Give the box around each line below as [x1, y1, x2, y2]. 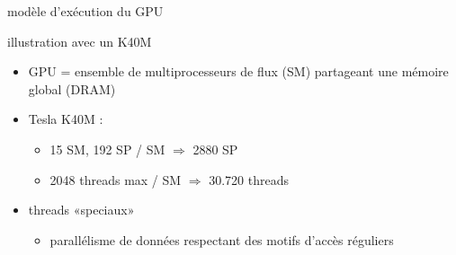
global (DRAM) [28, 79, 116, 98]
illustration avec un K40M [7, 31, 152, 50]
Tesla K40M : [28, 110, 103, 128]
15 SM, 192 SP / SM [49, 139, 165, 158]
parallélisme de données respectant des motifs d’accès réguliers [49, 230, 394, 249]
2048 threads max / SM [49, 170, 182, 189]
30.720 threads [209, 170, 290, 189]
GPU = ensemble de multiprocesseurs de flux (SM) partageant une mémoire [28, 62, 449, 81]
